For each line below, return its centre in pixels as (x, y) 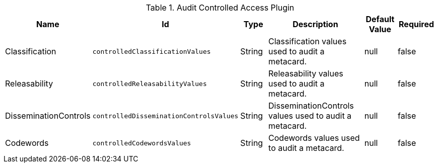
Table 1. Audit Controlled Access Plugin (220, 8)
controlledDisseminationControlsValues (165, 116)
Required (417, 24)
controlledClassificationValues (152, 51)
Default (380, 19)
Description (315, 24)
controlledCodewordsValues (142, 143)
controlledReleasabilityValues (150, 83)
